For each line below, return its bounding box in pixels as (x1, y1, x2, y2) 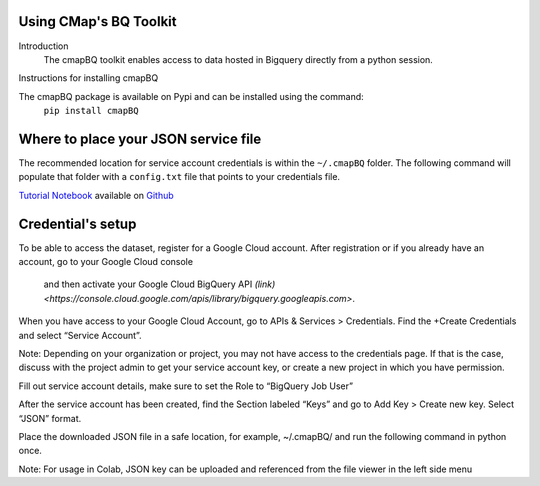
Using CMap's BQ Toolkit (18, 13, 177, 30)
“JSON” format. (18, 412, 82, 424)
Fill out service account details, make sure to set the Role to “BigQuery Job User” (18, 380, 354, 392)
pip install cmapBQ (43, 105, 139, 117)
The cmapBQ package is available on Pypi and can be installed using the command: (18, 90, 364, 102)
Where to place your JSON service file (18, 130, 262, 147)
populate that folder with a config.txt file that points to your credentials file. (18, 171, 340, 183)
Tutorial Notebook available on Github (18, 189, 174, 201)
